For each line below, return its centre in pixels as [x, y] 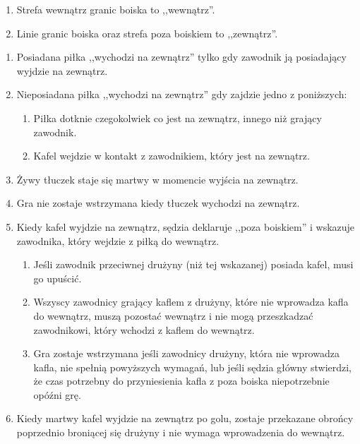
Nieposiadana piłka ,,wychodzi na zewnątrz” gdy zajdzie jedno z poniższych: [182, 94]
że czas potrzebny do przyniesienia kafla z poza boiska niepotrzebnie [181, 381]
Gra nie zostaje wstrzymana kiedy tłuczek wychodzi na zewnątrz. [158, 203]
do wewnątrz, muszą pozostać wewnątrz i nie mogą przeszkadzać [173, 315]
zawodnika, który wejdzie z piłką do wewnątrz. [118, 240]
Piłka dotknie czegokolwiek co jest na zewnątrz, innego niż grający [178, 118]
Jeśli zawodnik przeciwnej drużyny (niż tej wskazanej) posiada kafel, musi [193, 264]
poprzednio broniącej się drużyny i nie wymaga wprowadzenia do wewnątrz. [181, 432]
